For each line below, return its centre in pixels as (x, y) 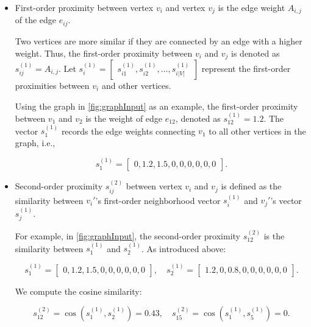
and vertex (185, 7)
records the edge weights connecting (128, 131)
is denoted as (256, 53)
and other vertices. (136, 85)
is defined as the (251, 186)
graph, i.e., (35, 142)
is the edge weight (252, 7)
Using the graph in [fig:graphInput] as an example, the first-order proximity (156, 106)
